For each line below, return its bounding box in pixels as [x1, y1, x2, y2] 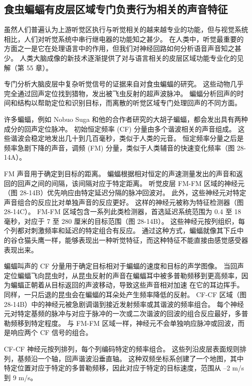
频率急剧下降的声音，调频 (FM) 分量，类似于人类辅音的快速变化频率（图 [4, 142, 235, 152]
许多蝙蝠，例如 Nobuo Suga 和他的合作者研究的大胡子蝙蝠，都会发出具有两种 [4, 114, 248, 124]
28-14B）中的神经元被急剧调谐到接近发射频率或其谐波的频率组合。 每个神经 [4, 299, 244, 309]
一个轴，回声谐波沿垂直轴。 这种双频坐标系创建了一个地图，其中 [37, 353, 244, 363]
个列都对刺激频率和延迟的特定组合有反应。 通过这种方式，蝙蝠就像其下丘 [4, 225, 237, 235]
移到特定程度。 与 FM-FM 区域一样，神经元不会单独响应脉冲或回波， [17, 318, 238, 328]
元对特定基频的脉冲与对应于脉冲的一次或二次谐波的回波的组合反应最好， [4, 308, 235, 319]
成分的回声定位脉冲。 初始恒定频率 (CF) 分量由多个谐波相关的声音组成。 [4, 123, 236, 134]
